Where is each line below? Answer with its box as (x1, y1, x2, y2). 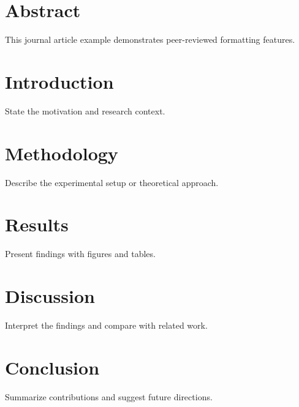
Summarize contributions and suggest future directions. (5, 390, 213, 403)
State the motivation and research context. (5, 104, 165, 117)
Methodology (5, 140, 118, 165)
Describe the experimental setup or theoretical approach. (5, 176, 219, 189)
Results (5, 212, 69, 237)
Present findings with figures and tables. (5, 247, 156, 260)
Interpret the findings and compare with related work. (5, 319, 208, 331)
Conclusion (5, 354, 100, 379)
